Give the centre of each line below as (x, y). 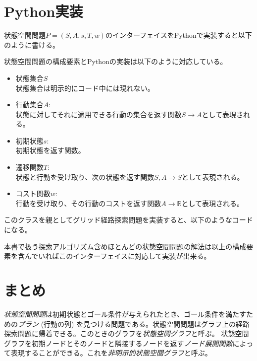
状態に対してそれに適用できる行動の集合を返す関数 (99, 114)
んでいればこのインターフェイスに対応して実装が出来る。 (118, 256)
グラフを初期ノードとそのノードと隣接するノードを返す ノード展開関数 (118, 343)
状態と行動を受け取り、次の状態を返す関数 (85, 177)
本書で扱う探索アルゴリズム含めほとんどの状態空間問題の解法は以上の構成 (125, 246)
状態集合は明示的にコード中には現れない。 (85, 88)
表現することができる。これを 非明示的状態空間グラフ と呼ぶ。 (111, 353)
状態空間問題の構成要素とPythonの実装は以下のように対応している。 (116, 61)
